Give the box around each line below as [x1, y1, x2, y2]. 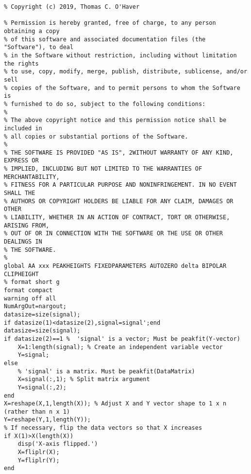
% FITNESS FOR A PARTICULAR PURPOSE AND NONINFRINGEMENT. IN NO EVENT [4, 181, 237, 189]
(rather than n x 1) [4, 408, 70, 415]
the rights [4, 60, 39, 67]
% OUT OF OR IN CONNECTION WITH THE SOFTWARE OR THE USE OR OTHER [4, 230, 223, 237]
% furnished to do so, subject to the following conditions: [4, 100, 206, 107]
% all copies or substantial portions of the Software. [4, 133, 188, 140]
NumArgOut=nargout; [4, 303, 67, 310]
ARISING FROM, [4, 222, 50, 229]
